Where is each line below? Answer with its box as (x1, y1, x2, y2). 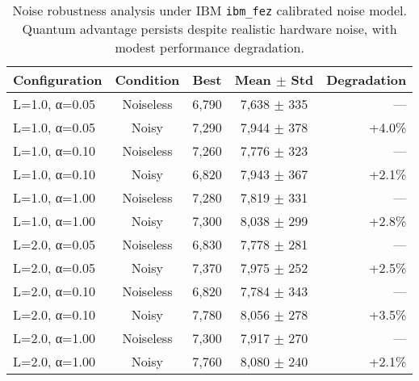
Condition (115, 70, 180, 89)
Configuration (13, 70, 103, 89)
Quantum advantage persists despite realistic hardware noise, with (22, 19, 397, 38)
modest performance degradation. (115, 38, 304, 57)
